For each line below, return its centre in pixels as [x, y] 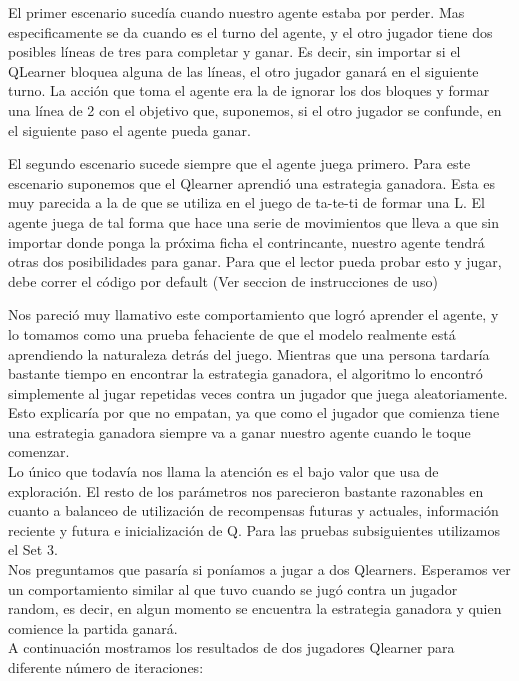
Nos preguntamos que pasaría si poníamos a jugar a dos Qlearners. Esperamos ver [259, 569]
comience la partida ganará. [93, 627]
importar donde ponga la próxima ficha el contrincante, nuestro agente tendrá [246, 241]
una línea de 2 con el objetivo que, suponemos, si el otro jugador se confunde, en [255, 109]
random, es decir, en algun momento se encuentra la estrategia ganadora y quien [255, 608]
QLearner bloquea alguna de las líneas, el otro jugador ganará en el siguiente [243, 70]
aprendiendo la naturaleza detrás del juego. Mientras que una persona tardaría [249, 353]
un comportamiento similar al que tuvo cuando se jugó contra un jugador [233, 588]
